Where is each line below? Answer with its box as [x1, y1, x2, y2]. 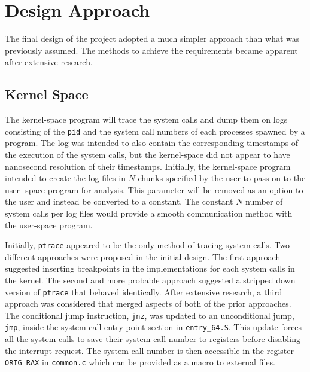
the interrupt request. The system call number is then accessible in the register [5, 344, 294, 356]
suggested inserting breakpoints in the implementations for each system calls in [5, 262, 295, 275]
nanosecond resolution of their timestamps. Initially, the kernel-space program [5, 160, 291, 172]
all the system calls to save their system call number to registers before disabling [5, 333, 300, 345]
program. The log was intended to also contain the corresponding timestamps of [5, 136, 299, 149]
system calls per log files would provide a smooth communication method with [5, 206, 293, 219]
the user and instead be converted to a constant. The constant [5, 195, 233, 208]
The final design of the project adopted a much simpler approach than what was [5, 32, 300, 45]
